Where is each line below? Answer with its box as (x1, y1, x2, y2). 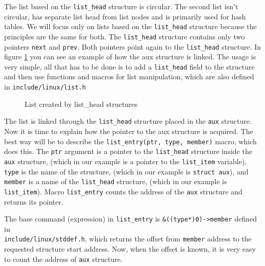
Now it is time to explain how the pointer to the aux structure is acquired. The (4, 125, 253, 136)
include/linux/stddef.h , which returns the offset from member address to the (4, 233, 252, 244)
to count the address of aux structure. (4, 253, 123, 264)
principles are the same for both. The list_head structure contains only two (4, 31, 245, 41)
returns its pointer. (4, 196, 64, 207)
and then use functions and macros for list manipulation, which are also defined (4, 71, 254, 82)
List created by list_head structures (25, 98, 138, 109)
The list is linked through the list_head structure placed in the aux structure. (4, 116, 252, 126)
